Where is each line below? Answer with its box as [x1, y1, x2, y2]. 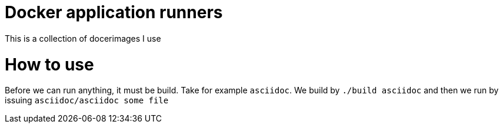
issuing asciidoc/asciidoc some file [5, 95, 169, 106]
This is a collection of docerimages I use [5, 33, 161, 43]
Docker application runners [5, 2, 223, 22]
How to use [5, 54, 94, 75]
